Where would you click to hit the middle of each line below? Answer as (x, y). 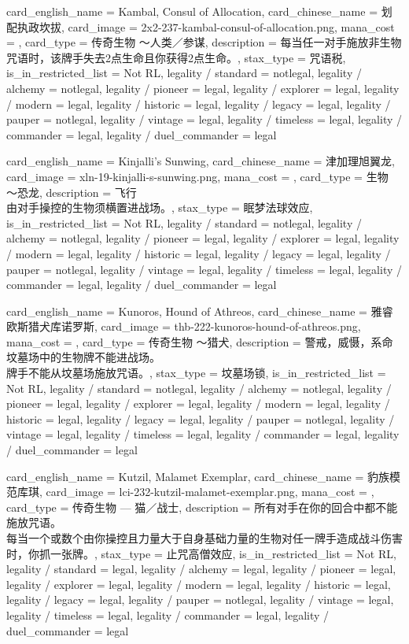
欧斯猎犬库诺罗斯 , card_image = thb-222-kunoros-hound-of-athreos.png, (184, 326)
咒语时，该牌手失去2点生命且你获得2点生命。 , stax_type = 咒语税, (176, 57)
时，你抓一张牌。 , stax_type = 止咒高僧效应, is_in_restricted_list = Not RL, (201, 553)
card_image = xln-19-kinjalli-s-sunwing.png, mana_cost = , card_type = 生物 (197, 176)
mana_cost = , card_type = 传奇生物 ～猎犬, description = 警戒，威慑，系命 (200, 341)
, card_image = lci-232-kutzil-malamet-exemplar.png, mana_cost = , (207, 492)
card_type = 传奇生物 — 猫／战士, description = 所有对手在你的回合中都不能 (202, 507)
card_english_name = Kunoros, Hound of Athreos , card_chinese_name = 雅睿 (200, 311)
